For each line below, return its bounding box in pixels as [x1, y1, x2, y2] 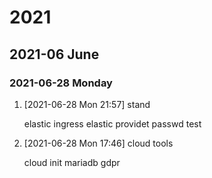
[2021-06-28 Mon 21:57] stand [23, 98, 151, 110]
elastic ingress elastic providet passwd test [23, 117, 202, 130]
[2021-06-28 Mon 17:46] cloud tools [23, 137, 174, 149]
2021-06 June [9, 46, 100, 63]
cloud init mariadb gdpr [23, 156, 121, 168]
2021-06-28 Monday [9, 76, 113, 90]
